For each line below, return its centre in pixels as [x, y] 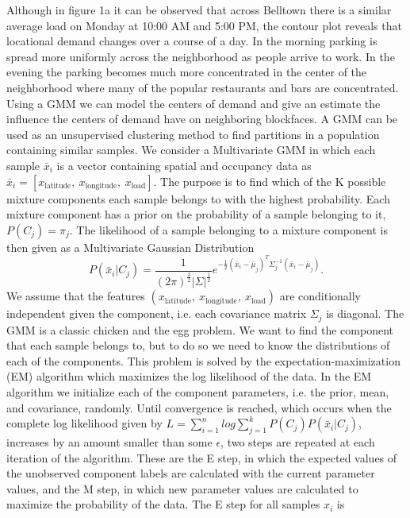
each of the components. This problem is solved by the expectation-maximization [203, 360]
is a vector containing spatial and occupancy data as [184, 165]
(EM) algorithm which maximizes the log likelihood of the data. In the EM [189, 376]
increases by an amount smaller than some [109, 441]
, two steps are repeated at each [298, 441]
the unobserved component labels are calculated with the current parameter [191, 473]
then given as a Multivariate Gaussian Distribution [130, 247]
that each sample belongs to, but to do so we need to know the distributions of [198, 345]
